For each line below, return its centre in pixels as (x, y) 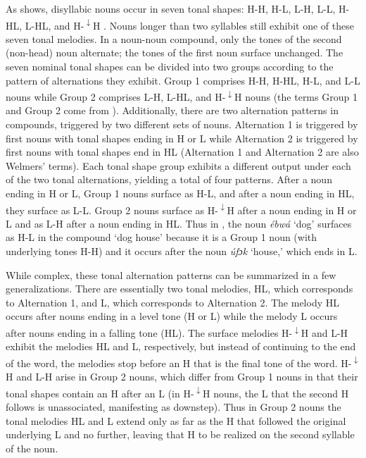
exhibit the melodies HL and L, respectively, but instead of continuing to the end (181, 346)
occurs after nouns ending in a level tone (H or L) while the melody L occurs (172, 316)
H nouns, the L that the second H (276, 393)
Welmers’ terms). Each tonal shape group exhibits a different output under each (178, 165)
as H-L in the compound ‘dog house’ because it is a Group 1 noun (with (162, 237)
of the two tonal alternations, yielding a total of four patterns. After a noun (169, 179)
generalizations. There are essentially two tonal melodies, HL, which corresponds (179, 289)
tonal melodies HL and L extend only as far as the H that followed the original (176, 420)
